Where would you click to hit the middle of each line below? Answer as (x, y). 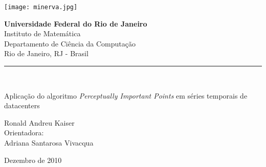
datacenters (22, 105)
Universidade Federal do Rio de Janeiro (76, 23)
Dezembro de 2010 (33, 160)
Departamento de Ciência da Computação (70, 43)
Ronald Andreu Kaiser (39, 122)
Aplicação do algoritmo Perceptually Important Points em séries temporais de (126, 95)
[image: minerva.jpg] (41, 7)
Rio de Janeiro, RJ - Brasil (46, 53)
